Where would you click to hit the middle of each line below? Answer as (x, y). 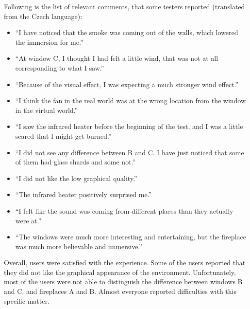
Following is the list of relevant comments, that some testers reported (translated (125, 6)
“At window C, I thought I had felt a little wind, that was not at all (117, 58)
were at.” (28, 220)
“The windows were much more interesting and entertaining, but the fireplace (131, 237)
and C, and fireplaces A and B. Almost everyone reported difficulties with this (120, 291)
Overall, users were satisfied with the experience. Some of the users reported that (125, 263)
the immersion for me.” (49, 42)
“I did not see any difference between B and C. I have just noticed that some (130, 152)
